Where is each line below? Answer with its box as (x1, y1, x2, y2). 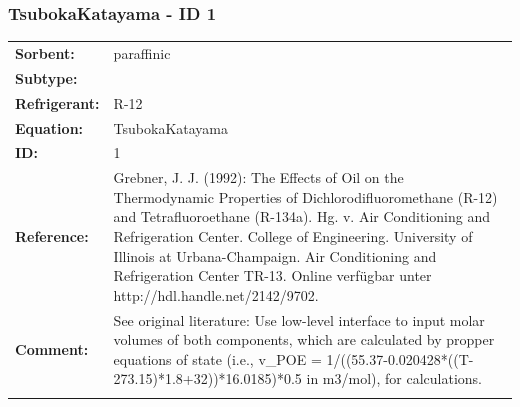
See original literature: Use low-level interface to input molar (113, 309, 485, 330)
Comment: (15, 338, 89, 359)
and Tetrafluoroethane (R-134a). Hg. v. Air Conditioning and (113, 206, 491, 227)
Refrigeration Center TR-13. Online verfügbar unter (113, 265, 432, 286)
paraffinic (113, 42, 171, 63)
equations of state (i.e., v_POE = (113, 348, 322, 369)
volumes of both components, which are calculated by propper (113, 329, 495, 350)
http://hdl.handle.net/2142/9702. (113, 284, 319, 305)
